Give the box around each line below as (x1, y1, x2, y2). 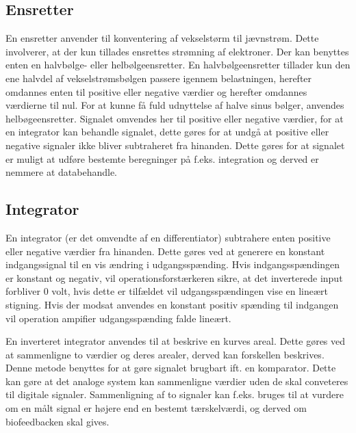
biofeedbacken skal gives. (5, 414, 110, 428)
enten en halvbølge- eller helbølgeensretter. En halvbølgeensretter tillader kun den (5, 57, 351, 72)
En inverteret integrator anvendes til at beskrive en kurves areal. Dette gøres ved (5, 334, 346, 348)
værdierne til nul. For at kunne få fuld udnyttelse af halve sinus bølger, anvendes (5, 98, 344, 112)
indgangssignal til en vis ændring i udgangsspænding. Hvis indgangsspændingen (5, 257, 340, 272)
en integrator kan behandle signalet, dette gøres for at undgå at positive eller (5, 124, 329, 139)
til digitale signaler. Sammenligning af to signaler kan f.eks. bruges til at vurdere (5, 387, 344, 402)
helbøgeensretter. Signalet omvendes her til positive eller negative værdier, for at (5, 111, 344, 125)
